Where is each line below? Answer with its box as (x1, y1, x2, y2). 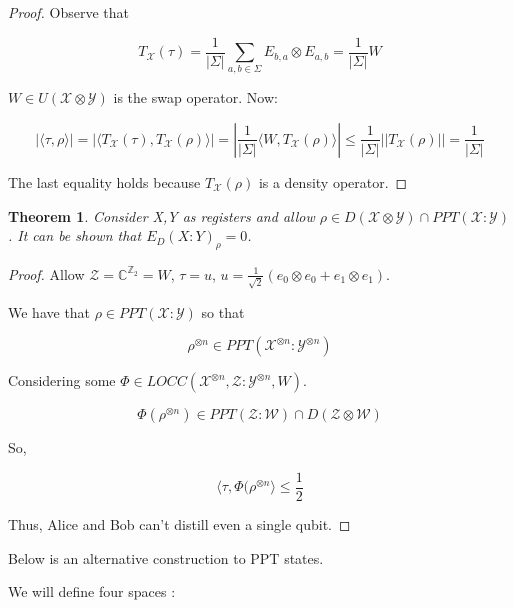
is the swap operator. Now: (113, 87, 278, 108)
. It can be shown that (8, 225, 142, 246)
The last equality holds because (8, 171, 201, 192)
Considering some (8, 370, 116, 391)
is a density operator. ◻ (258, 171, 408, 192)
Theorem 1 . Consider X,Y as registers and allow (8, 205, 315, 226)
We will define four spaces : (8, 581, 176, 602)
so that (201, 301, 245, 322)
